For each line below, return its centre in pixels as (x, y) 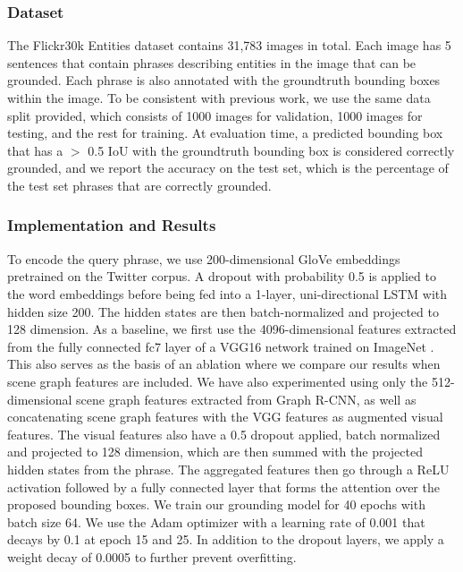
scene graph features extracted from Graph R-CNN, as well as (246, 399)
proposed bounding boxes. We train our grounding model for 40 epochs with (216, 504)
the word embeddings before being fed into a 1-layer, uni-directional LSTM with (227, 293)
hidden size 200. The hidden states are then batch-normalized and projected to (223, 311)
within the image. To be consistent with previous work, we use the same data (219, 98)
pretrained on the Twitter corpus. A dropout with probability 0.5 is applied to (222, 276)
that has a (35, 150)
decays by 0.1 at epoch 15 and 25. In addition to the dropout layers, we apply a (226, 539)
